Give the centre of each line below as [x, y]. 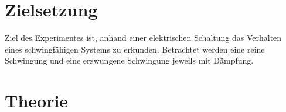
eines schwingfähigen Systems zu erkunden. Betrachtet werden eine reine [135, 49]
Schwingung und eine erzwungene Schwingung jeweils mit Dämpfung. [129, 60]
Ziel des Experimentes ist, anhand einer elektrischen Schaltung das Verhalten [143, 38]
